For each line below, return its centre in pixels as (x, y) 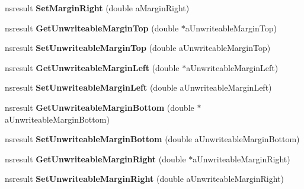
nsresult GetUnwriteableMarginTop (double (92, 28)
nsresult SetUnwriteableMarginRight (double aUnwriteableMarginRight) (144, 179)
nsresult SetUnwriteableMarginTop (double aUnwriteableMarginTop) (138, 48)
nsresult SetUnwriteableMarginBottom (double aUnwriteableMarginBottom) (152, 139)
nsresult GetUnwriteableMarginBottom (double (100, 107)
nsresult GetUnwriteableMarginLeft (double (92, 67)
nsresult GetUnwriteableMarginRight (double (95, 158)
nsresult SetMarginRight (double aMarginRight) (97, 8)
